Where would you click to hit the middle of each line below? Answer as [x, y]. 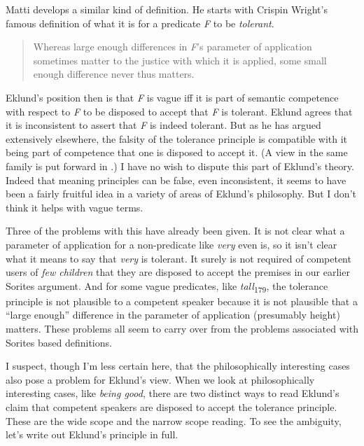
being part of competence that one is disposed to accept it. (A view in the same [177, 152]
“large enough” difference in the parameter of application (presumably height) [173, 315]
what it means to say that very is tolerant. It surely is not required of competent [178, 258]
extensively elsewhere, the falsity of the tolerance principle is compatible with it [177, 138]
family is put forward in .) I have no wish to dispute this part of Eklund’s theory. [180, 166]
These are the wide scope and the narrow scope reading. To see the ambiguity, [174, 420]
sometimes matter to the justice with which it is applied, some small [180, 60]
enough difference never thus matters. [114, 74]
